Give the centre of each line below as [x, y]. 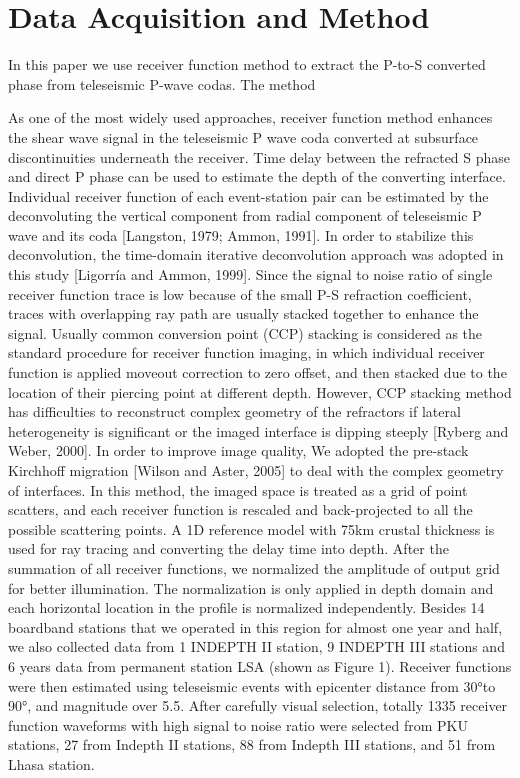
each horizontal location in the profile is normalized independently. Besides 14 [246, 607]
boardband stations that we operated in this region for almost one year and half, [255, 626]
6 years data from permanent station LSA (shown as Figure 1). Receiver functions [260, 665]
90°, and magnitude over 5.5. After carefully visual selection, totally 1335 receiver [258, 705]
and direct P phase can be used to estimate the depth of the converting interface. [257, 176]
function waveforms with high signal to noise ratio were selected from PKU [238, 724]
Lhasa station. [51, 763]
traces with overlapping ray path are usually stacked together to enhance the [243, 313]
